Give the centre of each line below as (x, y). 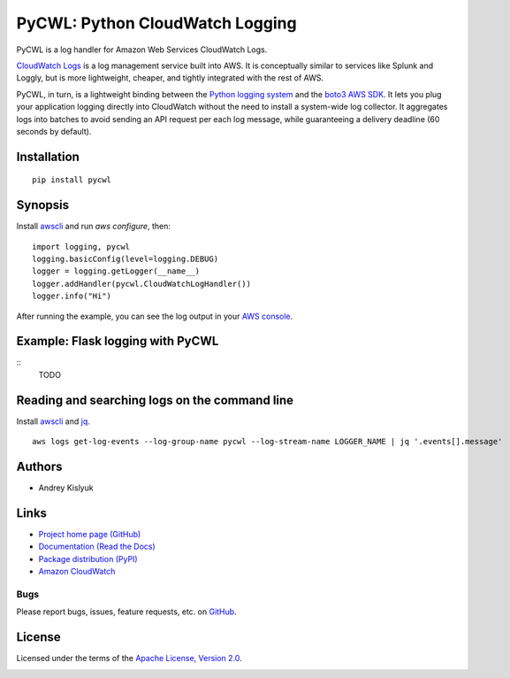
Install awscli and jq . (53, 421)
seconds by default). (54, 131)
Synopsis (43, 205)
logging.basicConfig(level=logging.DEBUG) (126, 258)
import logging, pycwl (81, 247)
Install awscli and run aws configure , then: (94, 227)
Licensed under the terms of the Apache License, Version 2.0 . (129, 659)
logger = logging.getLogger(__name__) (116, 271)
